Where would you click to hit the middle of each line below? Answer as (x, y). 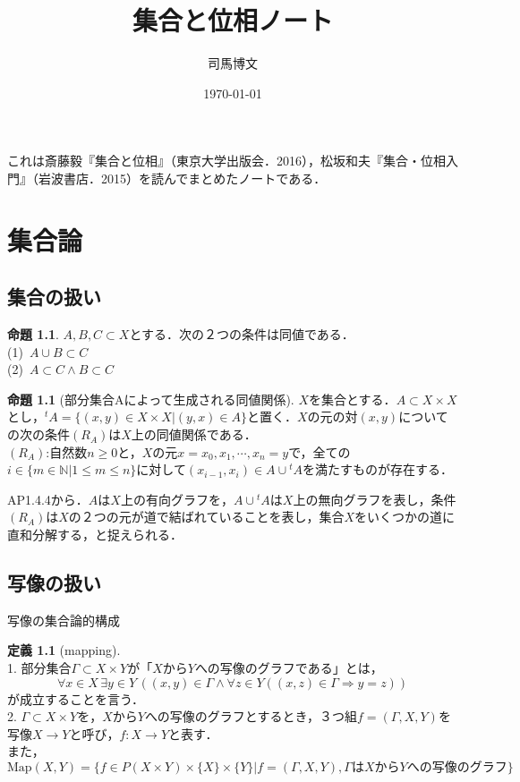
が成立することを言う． (76, 698)
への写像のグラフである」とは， (289, 667)
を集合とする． (353, 399)
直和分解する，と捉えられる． (95, 535)
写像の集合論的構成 (64, 620)
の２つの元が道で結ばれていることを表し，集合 (206, 517)
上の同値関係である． (194, 434)
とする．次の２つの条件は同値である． (242, 334)
